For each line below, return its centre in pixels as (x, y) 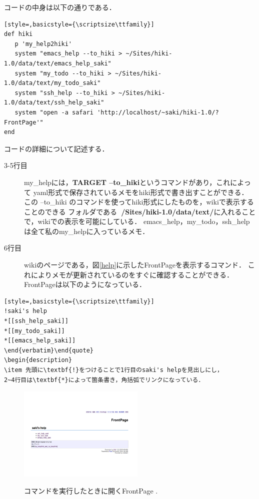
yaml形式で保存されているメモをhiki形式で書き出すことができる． (141, 192)
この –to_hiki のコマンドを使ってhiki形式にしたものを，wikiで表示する (139, 202)
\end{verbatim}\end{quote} (49, 350)
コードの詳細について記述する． (56, 148)
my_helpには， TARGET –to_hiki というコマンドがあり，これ (127, 182)
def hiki (18, 34)
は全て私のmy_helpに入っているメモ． (87, 231)
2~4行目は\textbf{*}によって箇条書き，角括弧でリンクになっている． (104, 380)
